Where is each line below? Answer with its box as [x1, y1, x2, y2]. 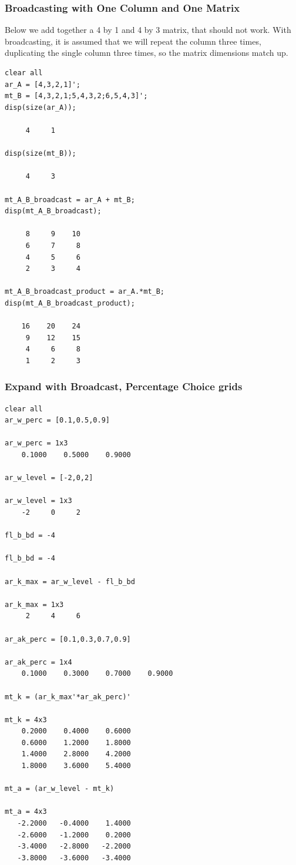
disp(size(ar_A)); [5, 103, 76, 112]
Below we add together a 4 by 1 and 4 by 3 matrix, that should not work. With [5, 24, 291, 36]
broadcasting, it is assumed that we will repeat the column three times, [5, 35, 261, 47]
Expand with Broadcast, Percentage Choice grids [5, 379, 243, 394]
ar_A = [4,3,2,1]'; [5, 80, 80, 89]
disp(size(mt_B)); [5, 149, 76, 158]
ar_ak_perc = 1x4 [5, 658, 72, 666]
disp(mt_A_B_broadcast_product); [5, 299, 135, 307]
